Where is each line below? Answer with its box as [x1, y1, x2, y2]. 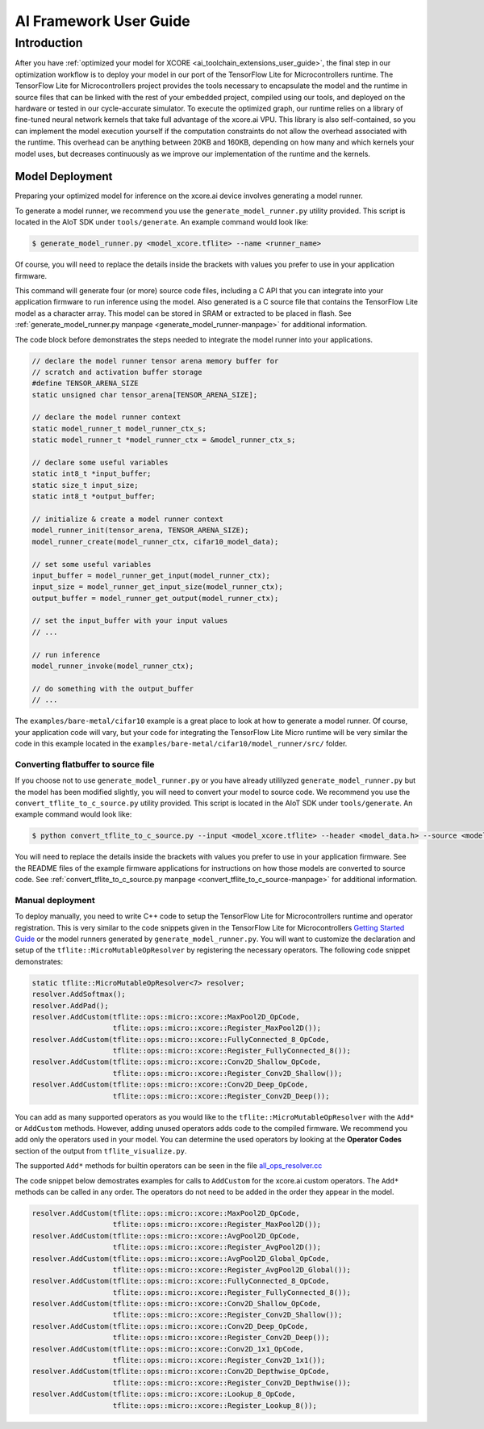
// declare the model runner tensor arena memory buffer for [31, 356, 279, 365]
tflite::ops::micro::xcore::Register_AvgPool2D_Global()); [112, 1265, 351, 1274]
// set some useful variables [31, 560, 152, 569]
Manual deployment [15, 894, 96, 906]
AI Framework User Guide [15, 12, 190, 30]
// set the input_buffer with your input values [31, 616, 228, 625]
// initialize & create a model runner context [31, 514, 223, 523]
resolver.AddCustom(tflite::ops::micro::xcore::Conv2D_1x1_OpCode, [31, 1344, 305, 1353]
